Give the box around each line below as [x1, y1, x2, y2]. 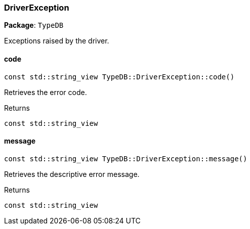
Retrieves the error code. [4, 87, 87, 97]
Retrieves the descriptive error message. [4, 169, 140, 178]
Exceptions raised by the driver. [4, 36, 109, 45]
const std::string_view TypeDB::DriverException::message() [4, 154, 247, 163]
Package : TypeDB [4, 21, 64, 30]
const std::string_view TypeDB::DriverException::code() [4, 72, 235, 81]
